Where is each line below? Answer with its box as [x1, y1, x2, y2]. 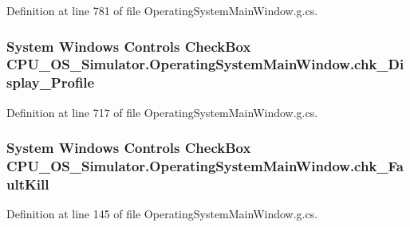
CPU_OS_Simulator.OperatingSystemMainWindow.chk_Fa [6, 156, 404, 176]
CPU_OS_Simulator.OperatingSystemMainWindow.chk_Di [6, 54, 404, 74]
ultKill [6, 174, 49, 194]
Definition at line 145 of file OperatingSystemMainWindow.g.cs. [6, 205, 318, 222]
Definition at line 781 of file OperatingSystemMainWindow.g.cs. [6, 2, 318, 18]
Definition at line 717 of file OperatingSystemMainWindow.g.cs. [6, 104, 318, 120]
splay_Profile [6, 72, 95, 92]
